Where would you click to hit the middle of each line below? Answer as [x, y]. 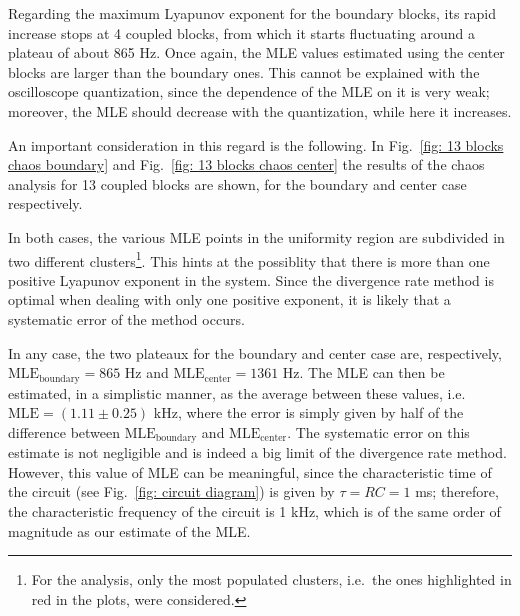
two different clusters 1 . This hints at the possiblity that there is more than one [249, 259]
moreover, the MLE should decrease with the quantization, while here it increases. [260, 110]
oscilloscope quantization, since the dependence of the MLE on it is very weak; [249, 91]
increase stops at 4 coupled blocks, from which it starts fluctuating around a [241, 32]
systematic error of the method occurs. [126, 318]
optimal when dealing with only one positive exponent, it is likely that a [229, 299]
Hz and [146, 372]
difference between [64, 431]
